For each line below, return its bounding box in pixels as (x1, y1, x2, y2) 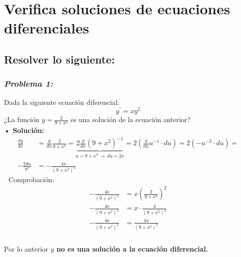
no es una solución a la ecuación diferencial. (56, 244, 208, 254)
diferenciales (4, 18, 89, 38)
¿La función (4, 114, 39, 125)
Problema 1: (4, 77, 53, 90)
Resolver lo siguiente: (4, 51, 115, 66)
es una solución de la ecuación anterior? (70, 114, 191, 125)
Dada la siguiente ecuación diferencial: (4, 96, 120, 107)
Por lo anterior (4, 244, 48, 254)
